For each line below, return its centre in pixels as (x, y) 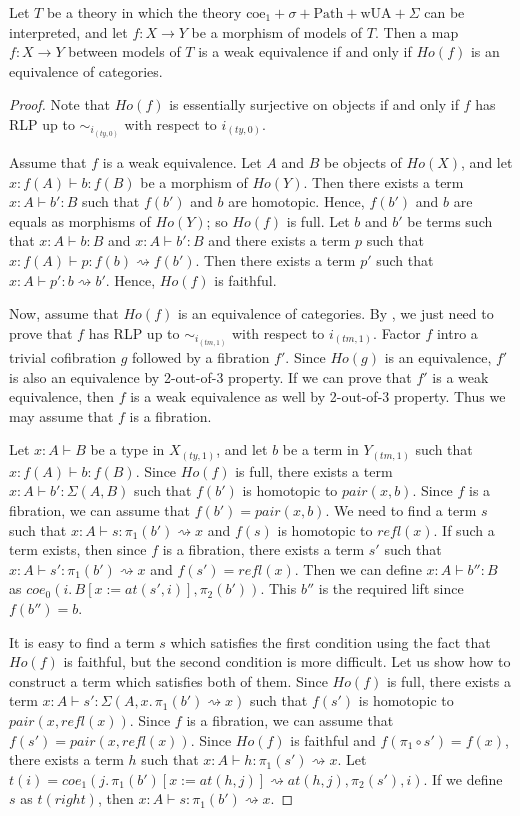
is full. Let (318, 220)
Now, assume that (64, 313)
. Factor (397, 332)
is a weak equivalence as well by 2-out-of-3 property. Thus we (318, 396)
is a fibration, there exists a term (263, 549)
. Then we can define (358, 568)
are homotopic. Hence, (296, 201)
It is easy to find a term (82, 641)
